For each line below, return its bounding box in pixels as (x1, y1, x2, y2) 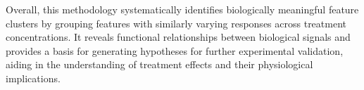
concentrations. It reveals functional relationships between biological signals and (6, 30, 351, 44)
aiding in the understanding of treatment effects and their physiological (6, 57, 313, 72)
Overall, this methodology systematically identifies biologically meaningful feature (6, 2, 359, 16)
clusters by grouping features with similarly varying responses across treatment (6, 15, 346, 30)
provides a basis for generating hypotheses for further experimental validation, (6, 43, 344, 58)
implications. (6, 70, 61, 85)
